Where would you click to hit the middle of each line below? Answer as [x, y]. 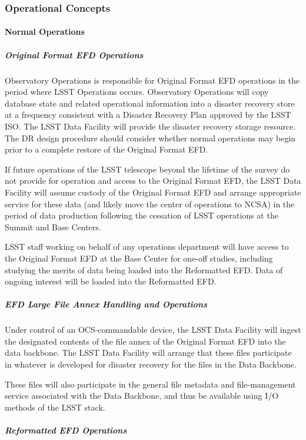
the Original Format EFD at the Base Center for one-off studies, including [139, 258]
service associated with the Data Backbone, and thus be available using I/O [142, 396]
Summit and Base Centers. [53, 226]
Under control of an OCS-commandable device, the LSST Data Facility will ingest [153, 330]
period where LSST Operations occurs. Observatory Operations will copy [137, 92]
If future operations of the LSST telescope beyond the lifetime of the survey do [147, 169]
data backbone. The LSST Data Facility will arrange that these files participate [148, 353]
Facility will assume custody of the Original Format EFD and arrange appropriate [153, 192]
